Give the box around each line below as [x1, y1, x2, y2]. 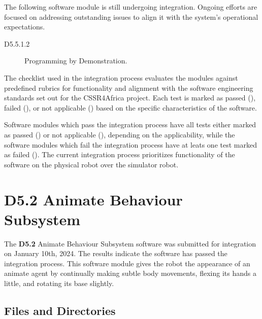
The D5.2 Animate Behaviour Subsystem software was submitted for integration [4, 238, 256, 249]
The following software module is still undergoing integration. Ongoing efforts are [4, 2, 257, 12]
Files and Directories [4, 302, 116, 318]
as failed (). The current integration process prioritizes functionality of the [4, 149, 235, 160]
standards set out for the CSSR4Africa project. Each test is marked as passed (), [4, 92, 256, 103]
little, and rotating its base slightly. [4, 278, 114, 288]
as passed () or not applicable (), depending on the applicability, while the [4, 129, 235, 139]
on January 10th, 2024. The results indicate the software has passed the [4, 248, 227, 259]
